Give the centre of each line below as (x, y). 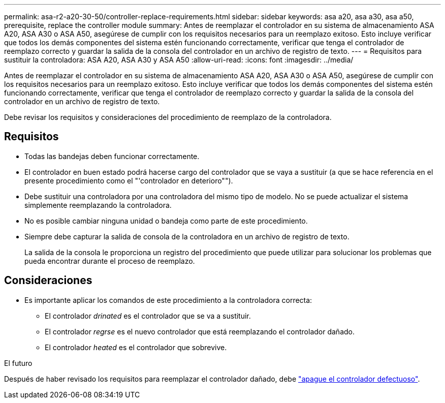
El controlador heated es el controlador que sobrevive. (136, 347)
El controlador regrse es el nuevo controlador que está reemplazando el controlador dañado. (200, 331)
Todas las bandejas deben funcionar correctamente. (112, 156)
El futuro (18, 363)
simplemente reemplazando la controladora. (98, 205)
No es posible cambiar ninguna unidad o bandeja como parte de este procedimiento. (166, 221)
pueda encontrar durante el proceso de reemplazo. (110, 261)
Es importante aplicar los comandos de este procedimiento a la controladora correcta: (168, 300)
